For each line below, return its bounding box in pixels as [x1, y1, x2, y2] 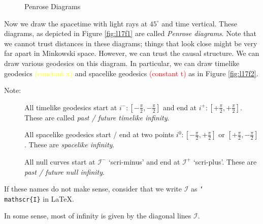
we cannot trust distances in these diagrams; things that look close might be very [4, 38, 257, 48]
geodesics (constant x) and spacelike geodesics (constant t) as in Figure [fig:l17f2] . [4, 68, 258, 78]
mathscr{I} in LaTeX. [4, 193, 74, 204]
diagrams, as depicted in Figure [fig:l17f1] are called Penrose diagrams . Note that [4, 28, 256, 39]
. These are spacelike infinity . [24, 139, 115, 150]
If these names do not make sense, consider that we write [4, 183, 182, 194]
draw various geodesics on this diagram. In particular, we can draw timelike [4, 57, 240, 68]
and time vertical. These [161, 18, 237, 28]
